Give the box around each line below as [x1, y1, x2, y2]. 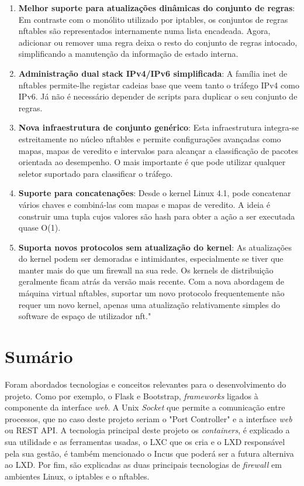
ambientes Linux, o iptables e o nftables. [5, 470, 150, 482]
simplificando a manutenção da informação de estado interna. [18, 47, 239, 60]
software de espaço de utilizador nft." [18, 310, 151, 322]
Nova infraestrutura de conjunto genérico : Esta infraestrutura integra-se [18, 121, 299, 134]
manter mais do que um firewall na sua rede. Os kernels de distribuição [18, 263, 274, 276]
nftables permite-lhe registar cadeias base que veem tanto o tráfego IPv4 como [18, 78, 299, 91]
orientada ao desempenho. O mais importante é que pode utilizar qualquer [18, 156, 286, 168]
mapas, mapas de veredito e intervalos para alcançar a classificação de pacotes [18, 144, 298, 156]
